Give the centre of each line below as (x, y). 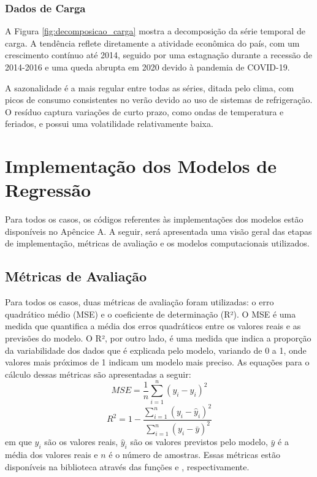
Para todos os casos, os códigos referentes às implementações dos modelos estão (154, 219)
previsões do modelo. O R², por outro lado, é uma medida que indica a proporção (158, 338)
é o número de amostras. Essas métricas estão (194, 455)
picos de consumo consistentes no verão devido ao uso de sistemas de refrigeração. (159, 100)
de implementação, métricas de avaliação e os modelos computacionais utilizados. (157, 243)
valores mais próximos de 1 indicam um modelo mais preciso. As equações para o (157, 362)
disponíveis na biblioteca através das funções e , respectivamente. (127, 466)
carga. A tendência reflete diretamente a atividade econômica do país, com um (152, 43)
